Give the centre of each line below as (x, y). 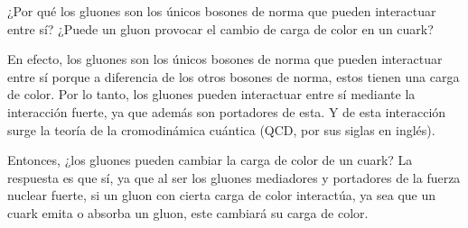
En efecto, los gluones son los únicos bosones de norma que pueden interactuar (225, 59)
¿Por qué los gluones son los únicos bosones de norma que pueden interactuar (222, 11)
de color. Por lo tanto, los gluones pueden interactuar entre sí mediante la (211, 94)
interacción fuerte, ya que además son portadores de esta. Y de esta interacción (227, 111)
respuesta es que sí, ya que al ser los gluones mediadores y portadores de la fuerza (234, 177)
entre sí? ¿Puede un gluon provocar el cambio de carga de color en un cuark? (220, 28)
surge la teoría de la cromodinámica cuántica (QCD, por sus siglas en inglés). (221, 129)
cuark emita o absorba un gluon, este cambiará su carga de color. (188, 212)
